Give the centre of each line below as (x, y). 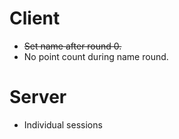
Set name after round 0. (72, 46)
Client (35, 18)
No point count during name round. (96, 56)
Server (38, 97)
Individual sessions (63, 124)
